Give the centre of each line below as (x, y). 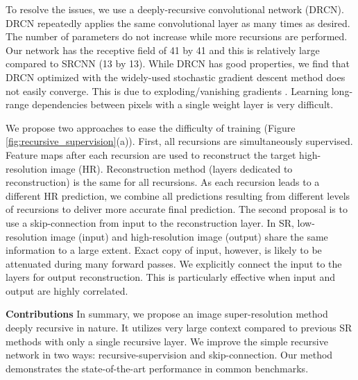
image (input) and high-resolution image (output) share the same (189, 236)
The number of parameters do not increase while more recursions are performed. (177, 36)
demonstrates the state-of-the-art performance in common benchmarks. (157, 368)
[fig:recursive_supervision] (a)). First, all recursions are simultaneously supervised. (179, 141)
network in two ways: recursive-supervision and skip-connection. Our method (169, 355)
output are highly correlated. (67, 290)
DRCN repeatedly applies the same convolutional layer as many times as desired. (178, 23)
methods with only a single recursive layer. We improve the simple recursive (167, 341)
